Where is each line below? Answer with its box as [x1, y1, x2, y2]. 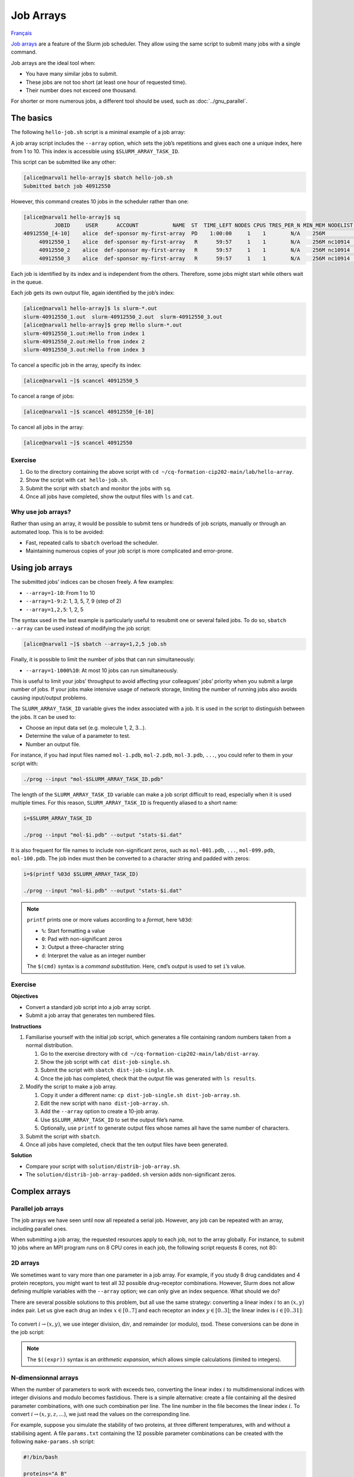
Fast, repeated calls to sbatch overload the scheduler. [25, 539, 159, 546]
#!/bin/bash [23, 1454, 58, 1460]
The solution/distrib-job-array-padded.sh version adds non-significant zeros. [25, 1171, 236, 1178]
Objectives [11, 993, 38, 1000]
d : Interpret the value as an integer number [41, 952, 146, 959]
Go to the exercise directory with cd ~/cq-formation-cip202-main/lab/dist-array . [40, 1050, 260, 1057]
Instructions [11, 1023, 42, 1030]
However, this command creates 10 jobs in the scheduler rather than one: [11, 198, 189, 205]
